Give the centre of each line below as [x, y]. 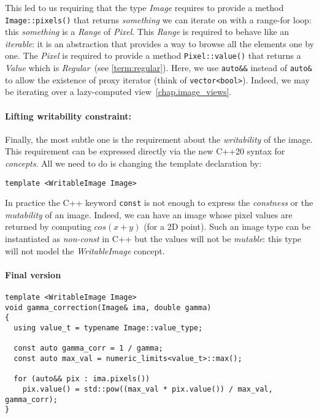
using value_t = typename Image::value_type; [108, 328]
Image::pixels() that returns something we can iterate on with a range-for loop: [158, 19]
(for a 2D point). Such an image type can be [227, 226]
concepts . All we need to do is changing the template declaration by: [133, 163]
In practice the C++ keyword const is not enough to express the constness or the [159, 203]
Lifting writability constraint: [68, 116]
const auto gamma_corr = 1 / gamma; [88, 348]
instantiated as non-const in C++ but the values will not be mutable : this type [153, 239]
